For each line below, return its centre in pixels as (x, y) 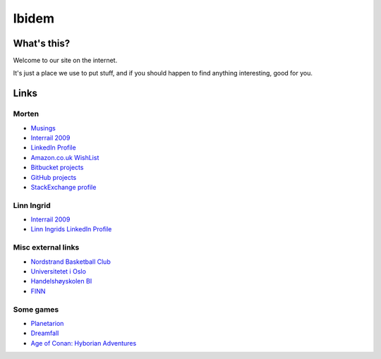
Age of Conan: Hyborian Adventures (84, 343)
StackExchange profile (64, 187)
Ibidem (34, 18)
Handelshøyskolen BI (61, 281)
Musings (43, 128)
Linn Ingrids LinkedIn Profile (71, 229)
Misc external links (46, 248)
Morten (26, 114)
